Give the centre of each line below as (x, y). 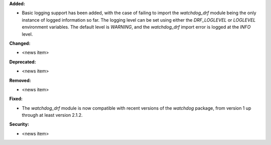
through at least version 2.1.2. (52, 115)
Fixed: (16, 99)
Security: (19, 124)
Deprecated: (23, 62)
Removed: (20, 80)
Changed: (20, 43)
